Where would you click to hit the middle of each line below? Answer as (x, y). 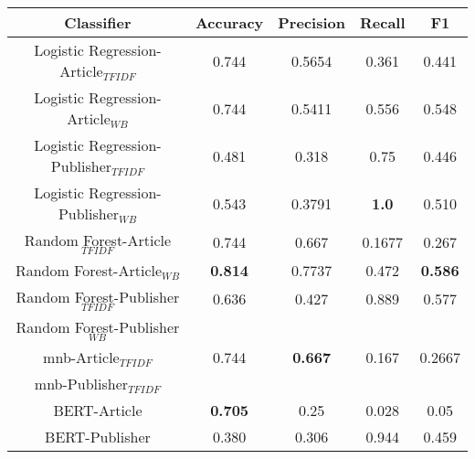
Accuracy (229, 22)
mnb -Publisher (81, 383)
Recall (382, 22)
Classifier (98, 22)
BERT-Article (98, 410)
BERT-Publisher (98, 436)
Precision (311, 22)
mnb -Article (81, 357)
